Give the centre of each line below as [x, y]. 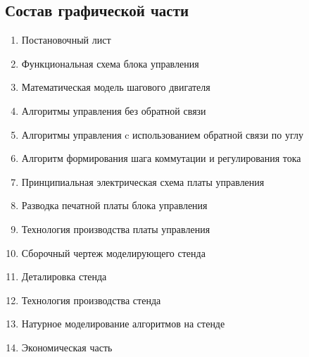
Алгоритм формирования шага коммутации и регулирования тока [161, 158]
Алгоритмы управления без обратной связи [114, 110]
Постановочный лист [66, 40]
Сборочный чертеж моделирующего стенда [113, 252]
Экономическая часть [67, 347]
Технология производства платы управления [116, 228]
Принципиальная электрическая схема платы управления [143, 181]
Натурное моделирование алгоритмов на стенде [123, 324]
